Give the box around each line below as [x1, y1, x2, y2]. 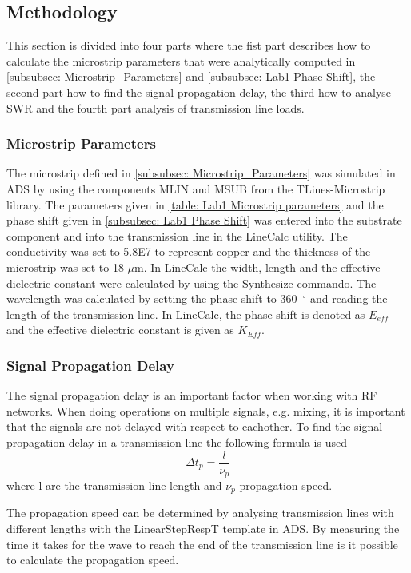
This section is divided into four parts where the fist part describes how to [6, 37, 371, 54]
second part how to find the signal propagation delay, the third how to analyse [6, 83, 392, 100]
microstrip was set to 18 [6, 258, 124, 275]
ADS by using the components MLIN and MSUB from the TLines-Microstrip [6, 180, 385, 197]
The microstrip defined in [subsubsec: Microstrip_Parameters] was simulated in [6, 165, 396, 181]
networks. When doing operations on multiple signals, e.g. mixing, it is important [6, 402, 405, 419]
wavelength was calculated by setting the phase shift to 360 [6, 290, 297, 307]
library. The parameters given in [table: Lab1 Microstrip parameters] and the [6, 196, 384, 213]
